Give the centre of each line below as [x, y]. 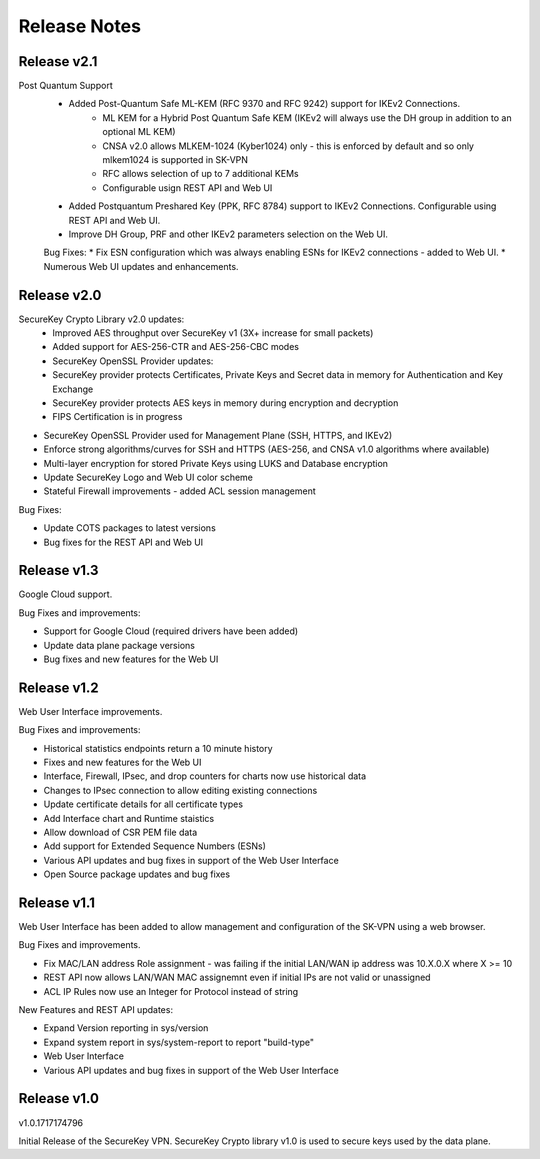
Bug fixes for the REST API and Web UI [123, 542]
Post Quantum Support [66, 86]
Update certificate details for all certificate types [143, 804]
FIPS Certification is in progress [117, 417]
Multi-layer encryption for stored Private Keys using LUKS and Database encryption [216, 463]
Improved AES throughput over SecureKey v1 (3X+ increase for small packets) [213, 333]
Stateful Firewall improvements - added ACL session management [180, 491]
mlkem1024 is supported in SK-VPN [175, 160]
